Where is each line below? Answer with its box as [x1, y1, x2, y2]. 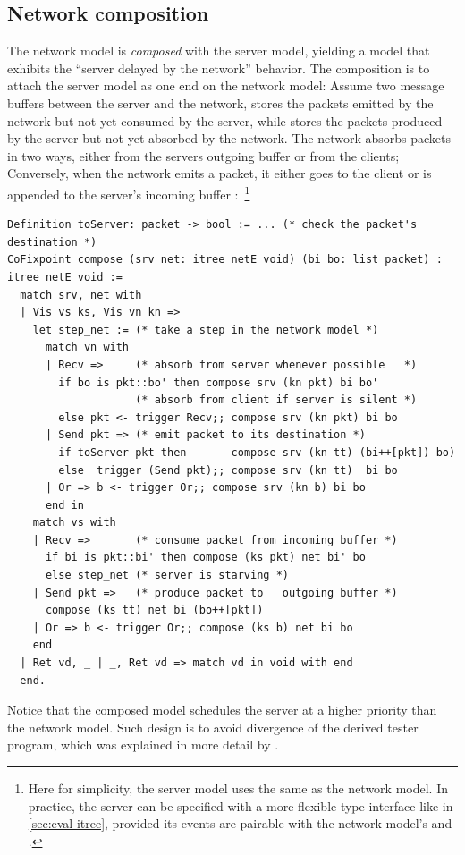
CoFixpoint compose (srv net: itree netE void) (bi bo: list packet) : [7, 253, 443, 267]
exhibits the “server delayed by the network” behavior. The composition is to [7, 58, 430, 77]
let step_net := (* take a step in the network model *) [32, 323, 379, 336]
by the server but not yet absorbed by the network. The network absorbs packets [7, 129, 452, 148]
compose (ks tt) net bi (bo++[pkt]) [45, 604, 264, 617]
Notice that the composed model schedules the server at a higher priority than [7, 700, 437, 719]
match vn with [45, 341, 130, 354]
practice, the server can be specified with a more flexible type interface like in [28, 796, 453, 815]
